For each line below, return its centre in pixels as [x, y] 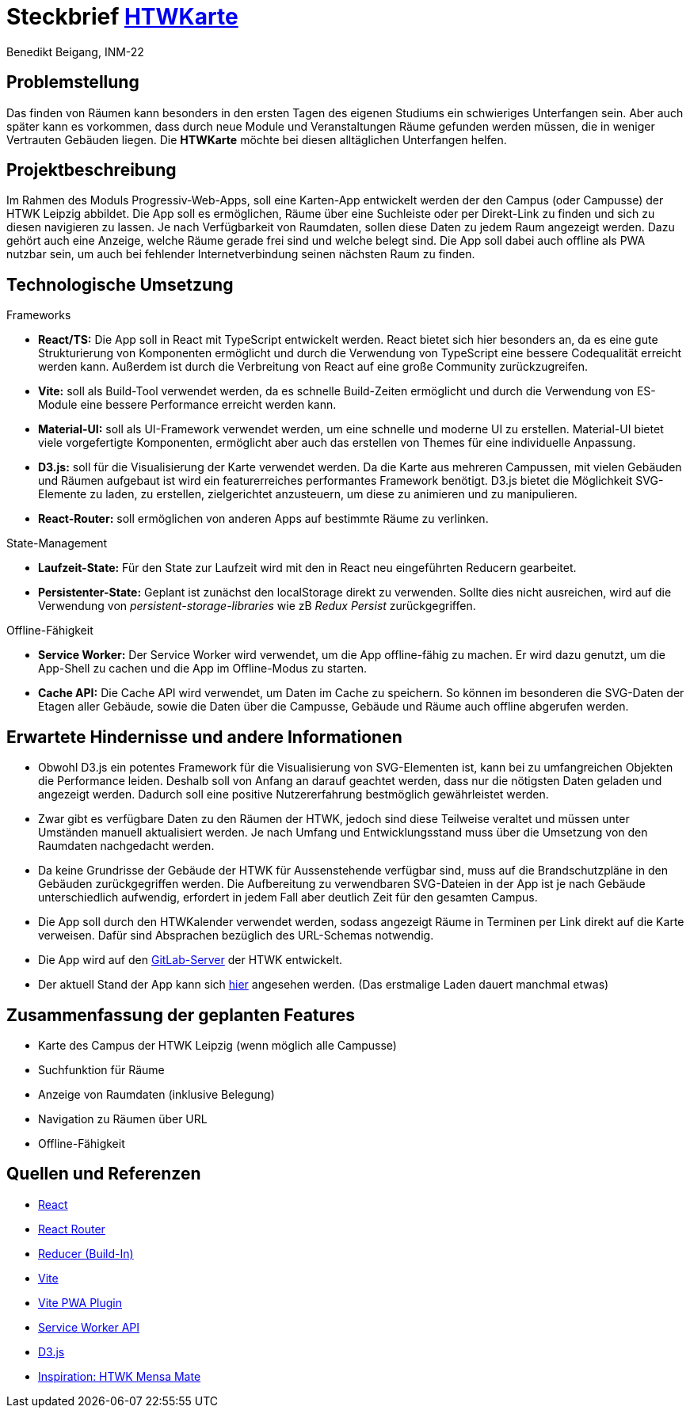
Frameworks [39, 315]
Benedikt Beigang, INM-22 [75, 51]
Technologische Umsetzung [120, 284]
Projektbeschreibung [91, 170]
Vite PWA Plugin [80, 1302]
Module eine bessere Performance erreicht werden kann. [187, 405]
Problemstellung [73, 82]
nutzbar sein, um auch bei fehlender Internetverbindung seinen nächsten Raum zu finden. [241, 254]
